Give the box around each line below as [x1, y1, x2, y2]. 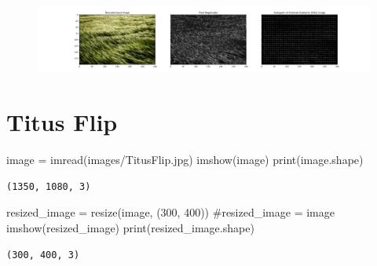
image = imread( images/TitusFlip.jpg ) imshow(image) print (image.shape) [6, 151, 364, 168]
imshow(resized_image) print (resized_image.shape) [6, 219, 254, 235]
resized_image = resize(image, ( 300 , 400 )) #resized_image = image [6, 204, 335, 220]
